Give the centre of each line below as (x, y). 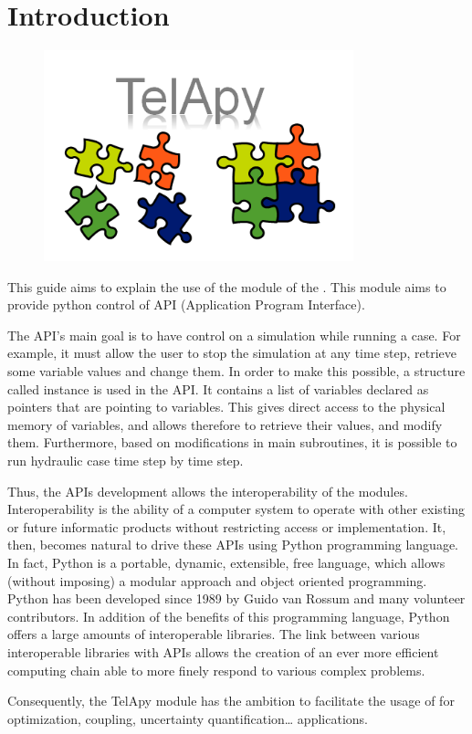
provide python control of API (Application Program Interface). (186, 304)
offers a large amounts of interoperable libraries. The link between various (214, 634)
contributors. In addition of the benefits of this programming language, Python (229, 616)
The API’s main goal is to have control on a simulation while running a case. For (234, 335)
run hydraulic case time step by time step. (126, 460)
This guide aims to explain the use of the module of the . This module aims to (227, 286)
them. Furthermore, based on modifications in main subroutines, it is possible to (232, 442)
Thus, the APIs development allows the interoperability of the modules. (208, 491)
